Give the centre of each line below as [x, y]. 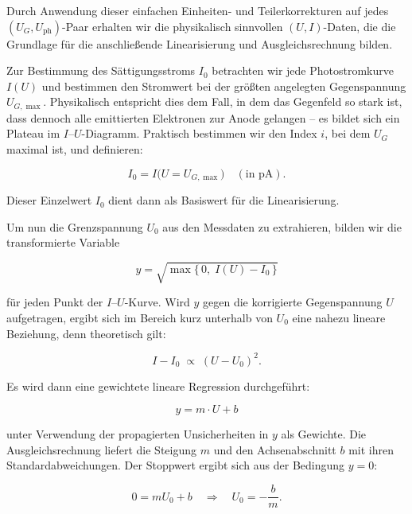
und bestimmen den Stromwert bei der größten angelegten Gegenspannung [224, 86]
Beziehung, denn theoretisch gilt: [86, 333]
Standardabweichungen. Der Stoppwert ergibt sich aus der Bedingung [176, 465]
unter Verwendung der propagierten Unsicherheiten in [138, 434]
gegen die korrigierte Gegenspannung [293, 302]
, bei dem [348, 133]
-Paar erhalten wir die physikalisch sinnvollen [173, 26]
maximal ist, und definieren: [75, 149]
